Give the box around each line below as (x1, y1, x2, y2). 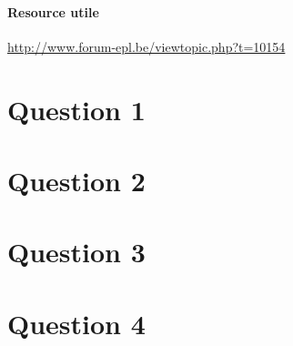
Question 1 (7, 90, 146, 127)
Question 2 (7, 161, 146, 198)
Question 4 (7, 304, 146, 341)
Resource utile (7, 2, 99, 21)
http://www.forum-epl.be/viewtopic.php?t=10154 (7, 36, 286, 56)
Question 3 (7, 233, 146, 270)
